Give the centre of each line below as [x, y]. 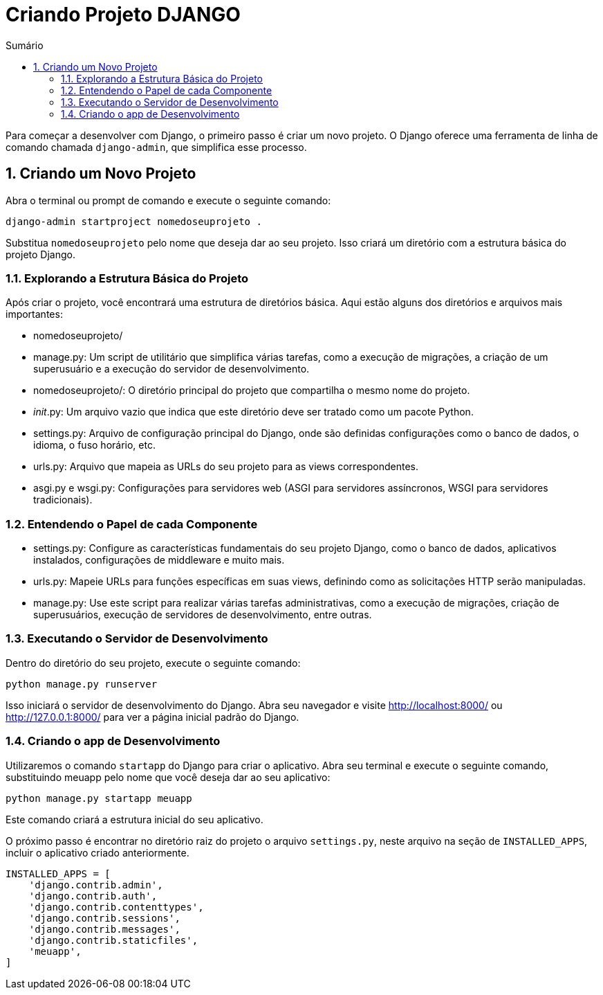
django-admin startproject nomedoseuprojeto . [134, 221]
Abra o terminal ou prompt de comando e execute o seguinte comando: [168, 200]
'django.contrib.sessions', [104, 918]
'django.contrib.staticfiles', [113, 940]
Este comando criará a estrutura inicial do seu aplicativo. [134, 819]
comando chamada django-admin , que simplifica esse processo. [156, 147]
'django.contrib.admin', [96, 885]
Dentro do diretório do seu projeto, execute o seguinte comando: [153, 663]
